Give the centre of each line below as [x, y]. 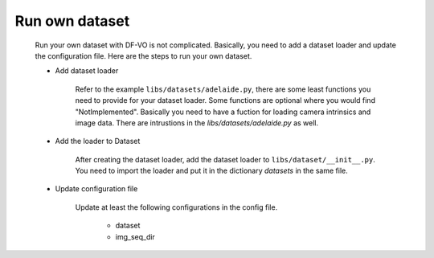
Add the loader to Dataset [98, 141]
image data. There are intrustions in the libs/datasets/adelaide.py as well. [197, 123]
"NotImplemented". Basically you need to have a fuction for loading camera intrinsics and [223, 112]
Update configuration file [96, 189]
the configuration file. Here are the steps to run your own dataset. [143, 55]
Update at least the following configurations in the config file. [176, 207]
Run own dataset [72, 21]
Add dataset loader [87, 71]
